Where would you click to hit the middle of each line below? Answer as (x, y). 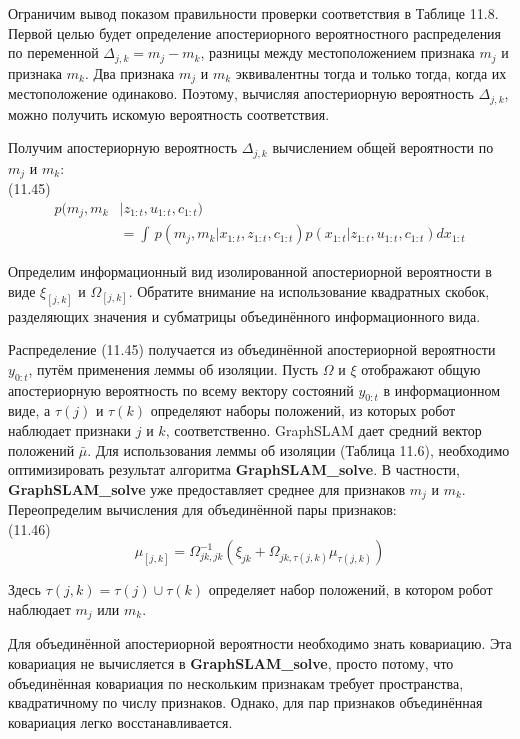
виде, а (29, 410)
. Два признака (129, 72)
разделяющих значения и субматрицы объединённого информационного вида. (244, 315)
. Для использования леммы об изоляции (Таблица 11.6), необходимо (298, 449)
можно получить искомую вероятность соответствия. (169, 113)
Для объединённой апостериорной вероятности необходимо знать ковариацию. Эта (260, 643)
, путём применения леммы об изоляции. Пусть (173, 368)
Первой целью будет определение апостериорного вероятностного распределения (255, 32)
